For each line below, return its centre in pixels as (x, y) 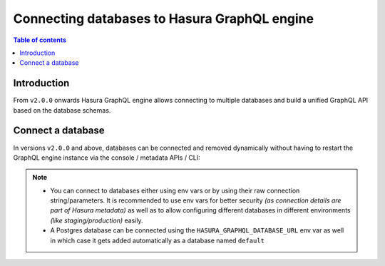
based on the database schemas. (62, 110)
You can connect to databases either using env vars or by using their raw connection (175, 190)
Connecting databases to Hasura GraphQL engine (163, 19)
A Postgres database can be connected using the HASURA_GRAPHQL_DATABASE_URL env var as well (197, 230)
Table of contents (40, 40)
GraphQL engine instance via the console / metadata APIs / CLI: (107, 158)
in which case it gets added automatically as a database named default (158, 240)
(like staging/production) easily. (97, 220)
